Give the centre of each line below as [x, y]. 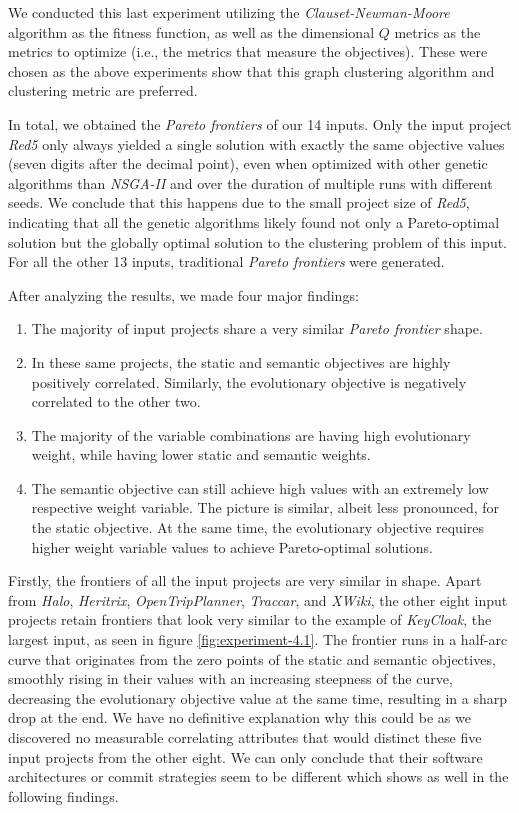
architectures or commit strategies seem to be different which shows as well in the [258, 776]
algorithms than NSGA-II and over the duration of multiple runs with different [250, 182]
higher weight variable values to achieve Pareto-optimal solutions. [232, 546]
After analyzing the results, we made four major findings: [183, 294]
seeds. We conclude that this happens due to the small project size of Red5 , [239, 202]
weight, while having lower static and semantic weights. [201, 454]
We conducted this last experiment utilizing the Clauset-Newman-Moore [229, 12]
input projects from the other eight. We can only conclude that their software [245, 756]
